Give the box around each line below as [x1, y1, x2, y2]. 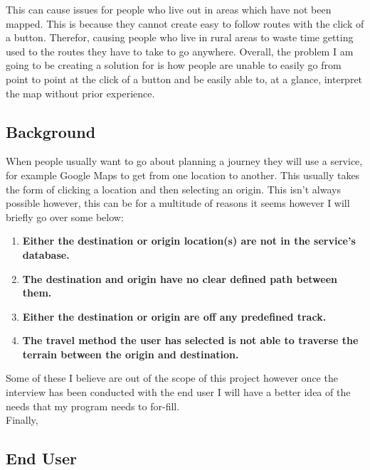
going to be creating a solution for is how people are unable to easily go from [6, 58, 342, 73]
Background [6, 120, 96, 142]
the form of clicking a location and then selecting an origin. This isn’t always [6, 181, 341, 196]
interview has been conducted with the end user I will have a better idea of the [6, 385, 351, 400]
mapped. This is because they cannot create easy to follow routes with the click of [6, 16, 364, 31]
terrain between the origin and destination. [22, 346, 239, 361]
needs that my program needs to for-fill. [6, 398, 180, 413]
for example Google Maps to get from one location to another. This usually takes [6, 167, 360, 182]
